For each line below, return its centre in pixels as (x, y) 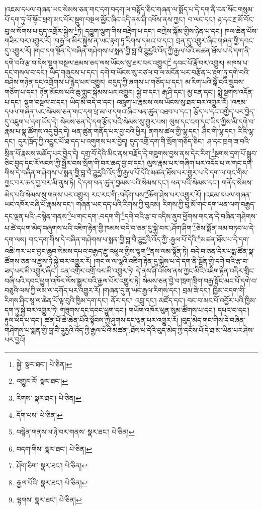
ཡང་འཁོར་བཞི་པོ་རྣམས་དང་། (39, 204)
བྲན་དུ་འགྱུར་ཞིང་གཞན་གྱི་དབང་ (215, 41)
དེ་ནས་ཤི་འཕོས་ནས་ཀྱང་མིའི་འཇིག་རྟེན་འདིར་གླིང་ (195, 271)
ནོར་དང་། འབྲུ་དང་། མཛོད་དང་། (148, 300)
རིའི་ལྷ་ (246, 131)
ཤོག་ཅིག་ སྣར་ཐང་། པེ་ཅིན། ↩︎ (52, 465)
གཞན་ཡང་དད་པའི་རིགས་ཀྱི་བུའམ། (118, 204)
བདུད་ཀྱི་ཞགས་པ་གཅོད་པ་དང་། (145, 82)
